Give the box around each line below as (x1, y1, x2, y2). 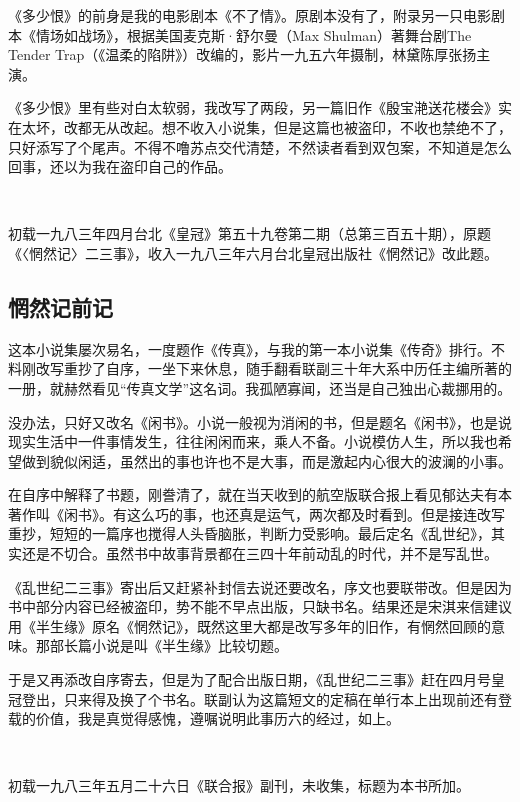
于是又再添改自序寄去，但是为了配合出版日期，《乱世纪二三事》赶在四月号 (8, 669, 491, 690)
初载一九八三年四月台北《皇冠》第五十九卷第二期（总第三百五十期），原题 (8, 223, 491, 244)
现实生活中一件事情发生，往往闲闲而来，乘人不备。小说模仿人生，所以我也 (8, 431, 498, 452)
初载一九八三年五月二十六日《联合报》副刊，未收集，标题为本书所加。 (8, 775, 470, 796)
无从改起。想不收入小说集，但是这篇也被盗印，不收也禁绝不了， (91, 116, 512, 137)
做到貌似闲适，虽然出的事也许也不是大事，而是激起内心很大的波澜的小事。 (21, 450, 512, 471)
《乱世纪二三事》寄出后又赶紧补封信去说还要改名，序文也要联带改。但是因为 (8, 576, 512, 597)
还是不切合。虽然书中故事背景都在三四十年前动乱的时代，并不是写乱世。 (21, 543, 498, 564)
